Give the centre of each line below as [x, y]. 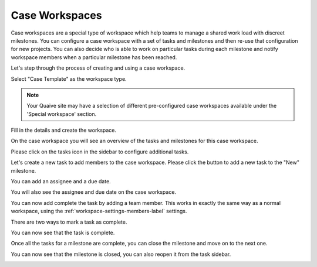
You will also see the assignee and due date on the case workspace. [93, 192]
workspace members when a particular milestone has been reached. [94, 57]
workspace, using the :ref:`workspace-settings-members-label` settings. [99, 211]
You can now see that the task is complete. [63, 232]
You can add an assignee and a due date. [61, 182]
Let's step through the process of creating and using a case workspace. [98, 68]
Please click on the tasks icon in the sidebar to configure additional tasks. [100, 152]
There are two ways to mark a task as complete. [69, 222]
